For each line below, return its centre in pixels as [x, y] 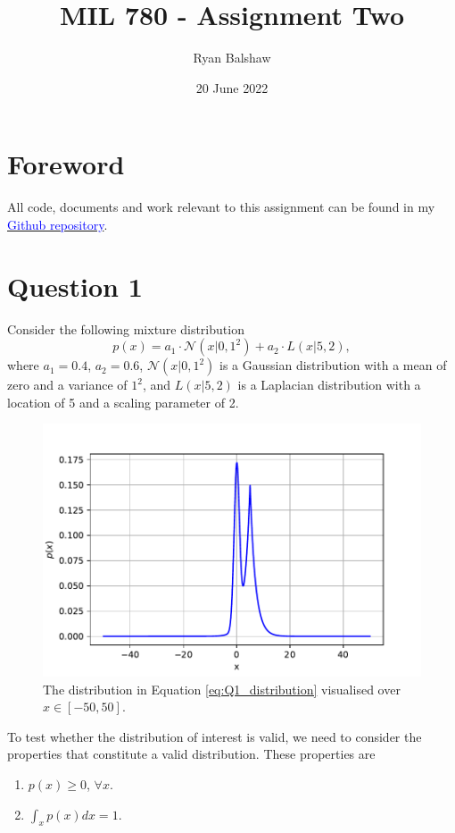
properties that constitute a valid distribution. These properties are [191, 754]
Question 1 [75, 286]
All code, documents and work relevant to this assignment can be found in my [221, 207]
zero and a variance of [67, 385]
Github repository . [58, 224]
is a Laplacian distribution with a [329, 385]
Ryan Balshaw [232, 58]
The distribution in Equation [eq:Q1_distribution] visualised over [222, 689]
